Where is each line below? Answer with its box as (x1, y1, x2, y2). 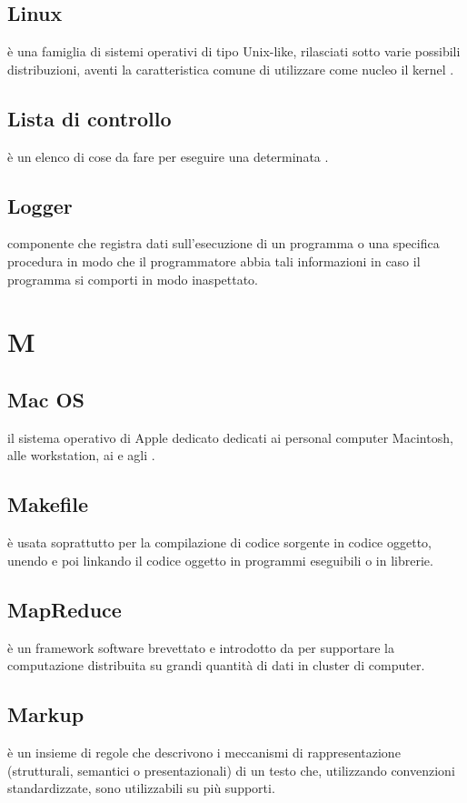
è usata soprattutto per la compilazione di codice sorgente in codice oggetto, (7, 533, 432, 552)
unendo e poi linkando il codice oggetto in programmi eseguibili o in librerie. (7, 550, 433, 569)
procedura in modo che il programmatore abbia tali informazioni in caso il (7, 251, 421, 270)
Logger (7, 191, 73, 219)
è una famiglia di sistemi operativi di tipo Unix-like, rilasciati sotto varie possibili (7, 42, 461, 61)
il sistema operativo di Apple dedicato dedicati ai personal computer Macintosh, (7, 427, 453, 447)
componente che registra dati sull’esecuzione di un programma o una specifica (7, 234, 440, 253)
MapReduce (7, 595, 122, 623)
